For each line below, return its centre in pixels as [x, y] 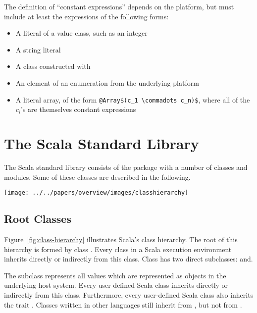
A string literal [38, 49]
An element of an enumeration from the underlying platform [107, 82]
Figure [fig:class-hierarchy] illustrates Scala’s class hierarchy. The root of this [121, 239]
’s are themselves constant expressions [78, 109]
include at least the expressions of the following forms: [86, 16]
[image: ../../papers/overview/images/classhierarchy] [96, 193]
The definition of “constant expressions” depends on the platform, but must [119, 6]
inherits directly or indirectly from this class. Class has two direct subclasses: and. [128, 259]
